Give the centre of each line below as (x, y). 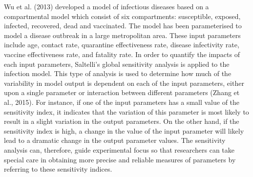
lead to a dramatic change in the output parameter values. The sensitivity (115, 140)
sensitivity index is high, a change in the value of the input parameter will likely (124, 130)
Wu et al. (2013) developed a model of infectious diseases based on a (106, 6)
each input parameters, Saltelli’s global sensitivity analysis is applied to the (117, 64)
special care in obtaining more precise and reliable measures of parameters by (120, 159)
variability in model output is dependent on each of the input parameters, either (124, 83)
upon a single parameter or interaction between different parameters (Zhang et (122, 92)
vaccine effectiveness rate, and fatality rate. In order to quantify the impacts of (122, 54)
